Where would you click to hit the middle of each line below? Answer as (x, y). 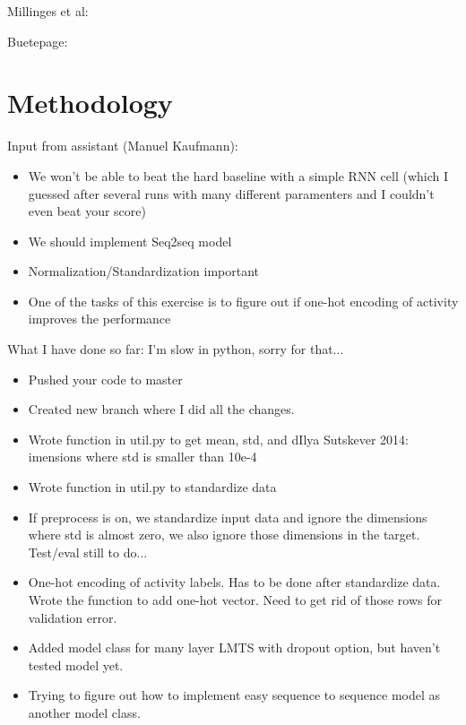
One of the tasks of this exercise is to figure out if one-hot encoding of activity (243, 301)
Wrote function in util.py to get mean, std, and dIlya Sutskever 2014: (218, 439)
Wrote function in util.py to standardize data (152, 487)
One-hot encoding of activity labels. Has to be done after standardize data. (234, 582)
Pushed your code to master (105, 379)
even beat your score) (87, 211)
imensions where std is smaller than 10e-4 (142, 457)
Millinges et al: (48, 11)
